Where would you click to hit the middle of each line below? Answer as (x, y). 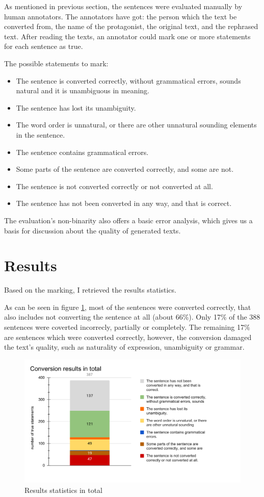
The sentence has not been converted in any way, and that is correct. (124, 203)
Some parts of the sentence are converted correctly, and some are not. (125, 169)
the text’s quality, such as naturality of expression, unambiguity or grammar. (124, 347)
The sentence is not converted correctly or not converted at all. (114, 186)
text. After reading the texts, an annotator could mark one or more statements (127, 36)
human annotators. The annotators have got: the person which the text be (121, 16)
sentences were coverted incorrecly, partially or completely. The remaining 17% (127, 327)
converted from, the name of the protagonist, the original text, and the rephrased (131, 26)
